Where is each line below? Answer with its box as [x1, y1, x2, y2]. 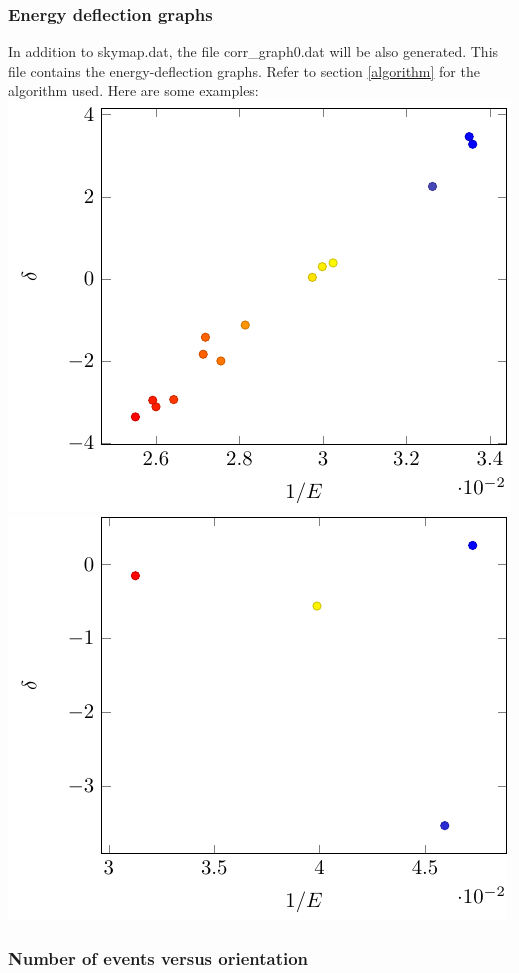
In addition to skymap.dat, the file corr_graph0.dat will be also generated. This [8, 41, 499, 62]
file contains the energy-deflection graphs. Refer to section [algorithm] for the [8, 60, 480, 81]
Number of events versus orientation [8, 946, 309, 971]
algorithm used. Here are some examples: [8, 80, 259, 101]
